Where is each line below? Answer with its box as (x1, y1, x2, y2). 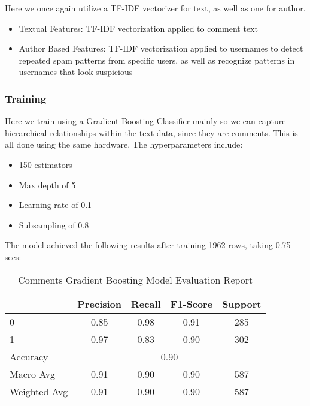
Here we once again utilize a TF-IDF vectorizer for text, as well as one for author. (5, 2, 306, 14)
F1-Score (170, 296, 213, 311)
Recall (131, 296, 161, 311)
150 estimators (19, 158, 72, 170)
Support (222, 296, 262, 311)
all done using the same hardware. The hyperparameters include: (5, 138, 243, 151)
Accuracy (10, 349, 48, 363)
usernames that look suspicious (19, 65, 133, 78)
